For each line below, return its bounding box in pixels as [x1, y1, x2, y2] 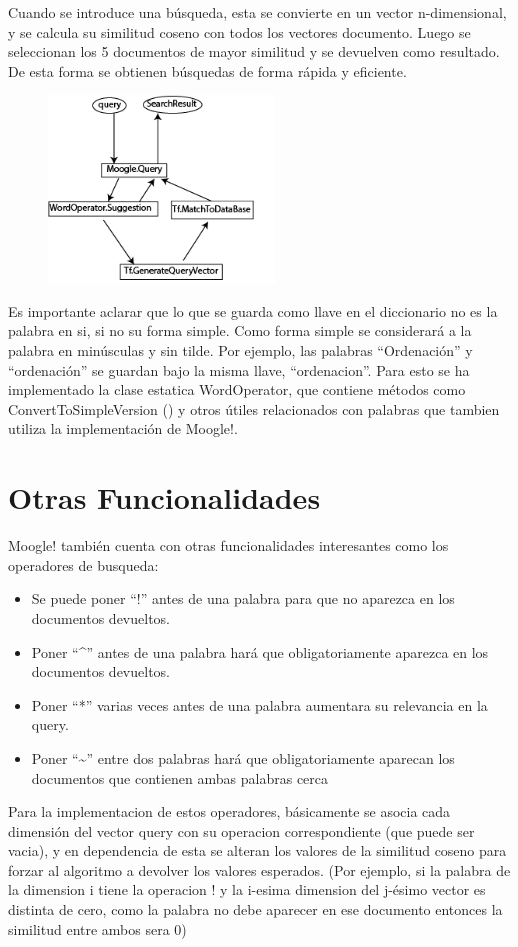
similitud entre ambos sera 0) [8, 918, 187, 939]
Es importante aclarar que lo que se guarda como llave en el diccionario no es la [8, 300, 498, 321]
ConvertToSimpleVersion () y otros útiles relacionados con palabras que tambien [8, 398, 500, 419]
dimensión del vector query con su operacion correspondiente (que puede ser [8, 820, 475, 841]
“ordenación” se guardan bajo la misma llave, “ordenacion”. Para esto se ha [8, 359, 470, 380]
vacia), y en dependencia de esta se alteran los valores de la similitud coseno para [8, 840, 507, 861]
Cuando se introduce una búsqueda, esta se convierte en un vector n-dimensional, [8, 2, 507, 22]
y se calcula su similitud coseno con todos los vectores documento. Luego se [8, 21, 471, 42]
